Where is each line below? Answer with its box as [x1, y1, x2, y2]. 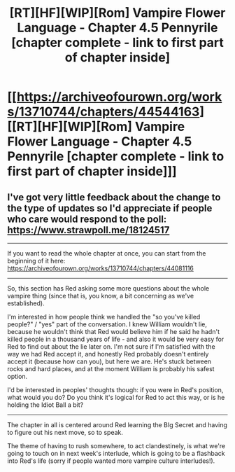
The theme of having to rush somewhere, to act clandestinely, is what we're [7, 442, 226, 450]
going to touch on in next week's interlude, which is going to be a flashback [7, 450, 225, 457]
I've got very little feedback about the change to [7, 191, 221, 203]
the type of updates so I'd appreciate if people [7, 202, 213, 214]
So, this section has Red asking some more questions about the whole [7, 284, 210, 292]
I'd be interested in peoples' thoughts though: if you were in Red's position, [7, 386, 224, 394]
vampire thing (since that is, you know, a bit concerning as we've [7, 292, 194, 300]
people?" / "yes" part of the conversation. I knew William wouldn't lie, [7, 320, 208, 328]
